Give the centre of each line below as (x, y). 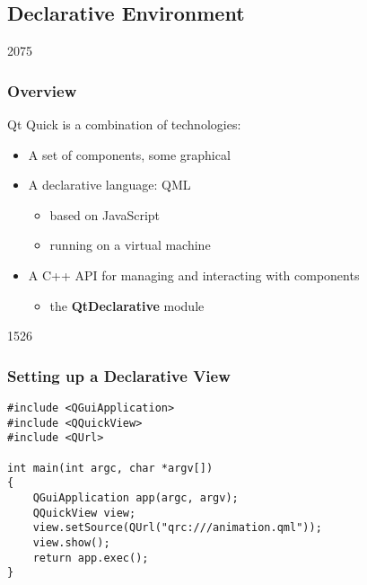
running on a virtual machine (130, 245)
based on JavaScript (105, 214)
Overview (42, 90)
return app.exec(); (91, 558)
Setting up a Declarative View (119, 375)
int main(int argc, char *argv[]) (110, 468)
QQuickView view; (84, 513)
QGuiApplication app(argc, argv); (135, 497)
